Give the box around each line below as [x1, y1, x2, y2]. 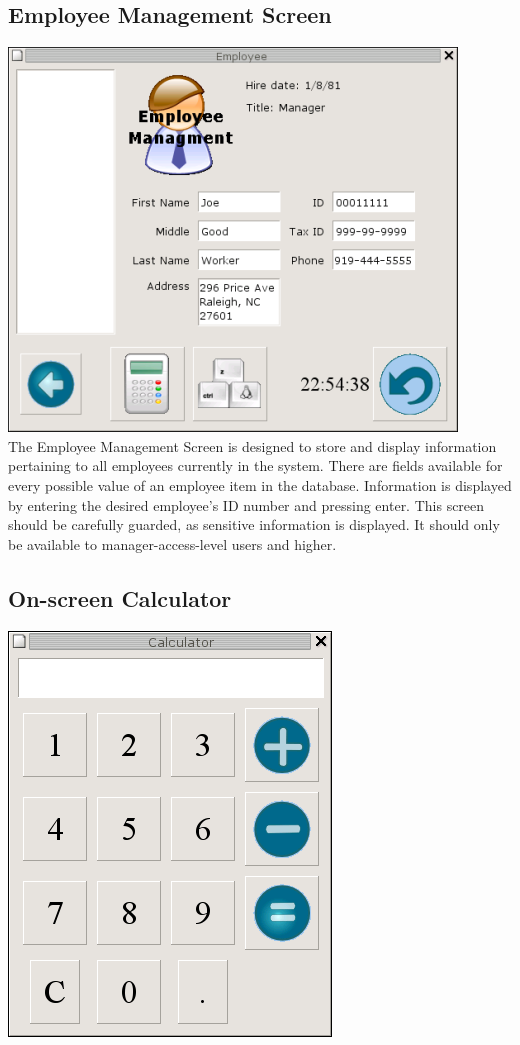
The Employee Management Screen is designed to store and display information [8, 435, 497, 456]
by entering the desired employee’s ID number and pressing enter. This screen [8, 494, 485, 515]
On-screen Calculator [8, 582, 232, 613]
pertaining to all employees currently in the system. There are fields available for [8, 455, 503, 476]
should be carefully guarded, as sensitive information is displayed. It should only [8, 514, 500, 535]
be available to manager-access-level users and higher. [8, 533, 337, 554]
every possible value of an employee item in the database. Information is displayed [8, 474, 512, 495]
